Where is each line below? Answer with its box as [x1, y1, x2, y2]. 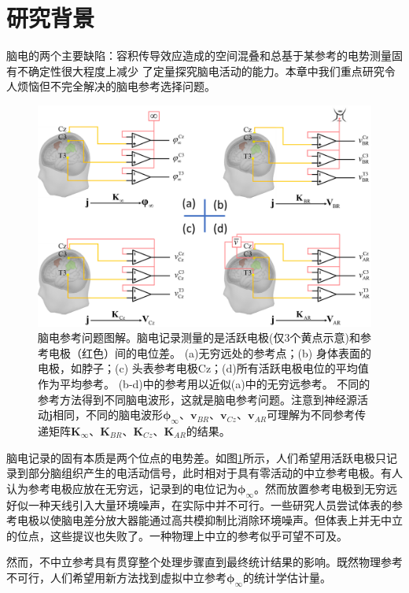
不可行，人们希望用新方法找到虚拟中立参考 [6, 569, 227, 585]
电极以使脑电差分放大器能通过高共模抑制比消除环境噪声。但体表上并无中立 [17, 512, 403, 528]
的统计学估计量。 [242, 569, 331, 585]
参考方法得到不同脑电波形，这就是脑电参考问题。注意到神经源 [38, 391, 357, 407]
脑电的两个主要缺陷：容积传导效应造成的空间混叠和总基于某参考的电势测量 [6, 47, 392, 64]
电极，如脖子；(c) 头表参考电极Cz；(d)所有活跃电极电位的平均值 [38, 360, 369, 376]
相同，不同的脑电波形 [52, 406, 163, 423]
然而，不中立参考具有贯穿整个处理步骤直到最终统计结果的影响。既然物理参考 [6, 554, 403, 570]
